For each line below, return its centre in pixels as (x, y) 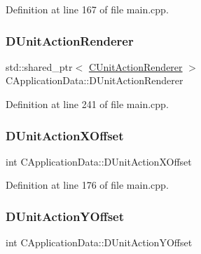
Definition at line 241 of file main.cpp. (87, 104)
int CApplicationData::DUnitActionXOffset (99, 161)
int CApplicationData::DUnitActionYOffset (99, 242)
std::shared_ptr (39, 66)
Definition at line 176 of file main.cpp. (87, 185)
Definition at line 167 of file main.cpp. (87, 9)
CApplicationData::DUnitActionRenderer (95, 80)
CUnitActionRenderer (136, 66)
